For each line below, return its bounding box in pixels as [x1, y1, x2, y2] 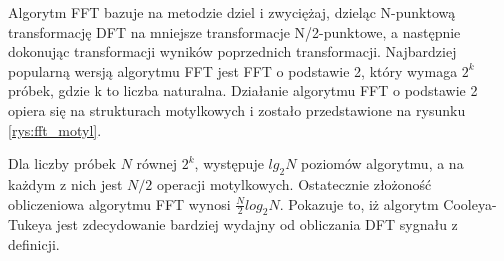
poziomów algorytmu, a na [301, 153, 464, 174]
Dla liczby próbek [8, 153, 116, 174]
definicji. [8, 233, 60, 254]
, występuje [194, 153, 264, 174]
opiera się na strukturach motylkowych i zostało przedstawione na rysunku [8, 99, 466, 120]
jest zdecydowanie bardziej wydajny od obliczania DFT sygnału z [56, 214, 458, 235]
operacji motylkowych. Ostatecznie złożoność [156, 173, 432, 194]
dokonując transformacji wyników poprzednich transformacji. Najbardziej [8, 41, 457, 62]
